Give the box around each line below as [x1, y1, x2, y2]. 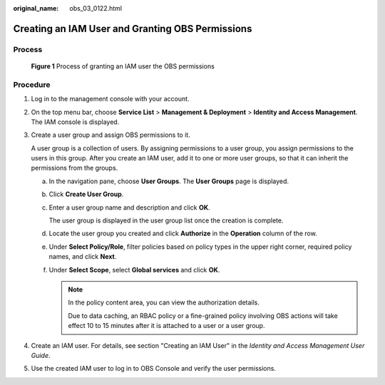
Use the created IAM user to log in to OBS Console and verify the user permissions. [31, 364, 276, 373]
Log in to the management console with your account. [31, 95, 190, 103]
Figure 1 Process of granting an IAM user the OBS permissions [31, 61, 215, 71]
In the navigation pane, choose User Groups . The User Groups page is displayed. [48, 177, 289, 185]
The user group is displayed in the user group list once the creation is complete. [48, 216, 284, 225]
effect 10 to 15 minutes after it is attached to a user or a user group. [68, 322, 265, 330]
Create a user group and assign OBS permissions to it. [31, 130, 190, 139]
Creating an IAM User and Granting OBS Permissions [13, 22, 252, 35]
